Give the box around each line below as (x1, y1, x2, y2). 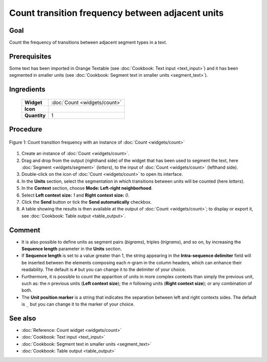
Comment (9, 226, 41, 234)
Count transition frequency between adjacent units (9, 7, 224, 18)
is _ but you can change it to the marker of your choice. (21, 301, 135, 307)
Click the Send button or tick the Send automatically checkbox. (21, 199, 152, 205)
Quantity (24, 112, 46, 119)
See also (9, 314, 37, 322)
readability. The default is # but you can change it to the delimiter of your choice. (21, 266, 186, 272)
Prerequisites (9, 52, 51, 60)
